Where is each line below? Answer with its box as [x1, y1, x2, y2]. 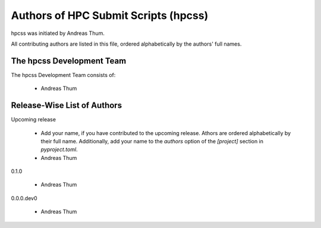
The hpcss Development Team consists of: [11, 71, 116, 78]
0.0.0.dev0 [11, 194, 37, 201]
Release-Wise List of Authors [11, 101, 122, 111]
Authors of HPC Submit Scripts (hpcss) [11, 9, 209, 22]
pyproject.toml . [40, 146, 78, 153]
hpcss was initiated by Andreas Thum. [11, 30, 105, 37]
